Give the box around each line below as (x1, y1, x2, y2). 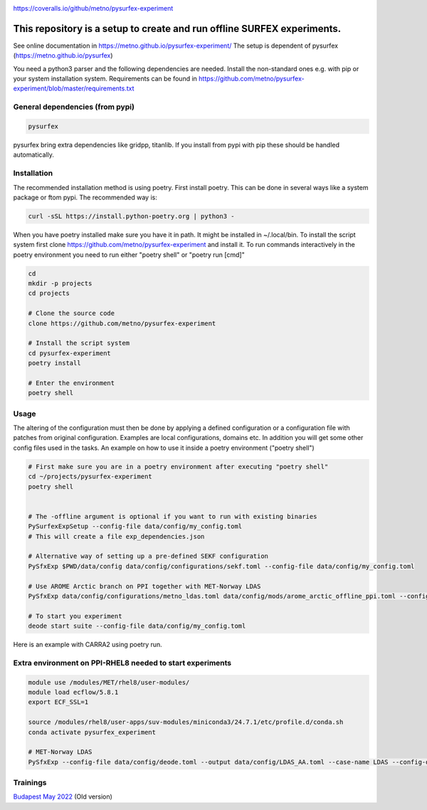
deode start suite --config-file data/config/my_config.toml (28, 622, 246, 630)
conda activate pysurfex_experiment (28, 728, 157, 736)
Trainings (13, 778, 47, 788)
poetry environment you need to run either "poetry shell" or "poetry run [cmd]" (13, 250, 245, 259)
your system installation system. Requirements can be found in (13, 75, 197, 83)
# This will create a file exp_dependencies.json (28, 532, 205, 540)
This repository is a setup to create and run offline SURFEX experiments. (13, 22, 342, 35)
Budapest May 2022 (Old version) (13, 792, 113, 801)
